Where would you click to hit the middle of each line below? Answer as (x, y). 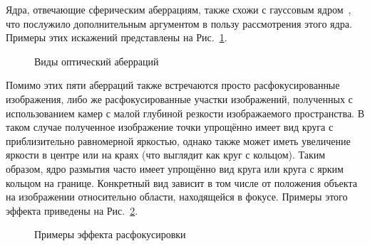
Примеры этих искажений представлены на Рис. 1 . (117, 37)
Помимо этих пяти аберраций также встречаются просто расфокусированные (173, 85)
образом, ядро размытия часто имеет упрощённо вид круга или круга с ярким (175, 168)
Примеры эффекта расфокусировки (110, 234)
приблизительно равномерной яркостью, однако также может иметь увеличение (178, 140)
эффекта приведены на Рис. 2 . (72, 210)
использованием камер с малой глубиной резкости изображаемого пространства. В (185, 113)
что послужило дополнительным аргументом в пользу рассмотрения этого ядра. (179, 23)
